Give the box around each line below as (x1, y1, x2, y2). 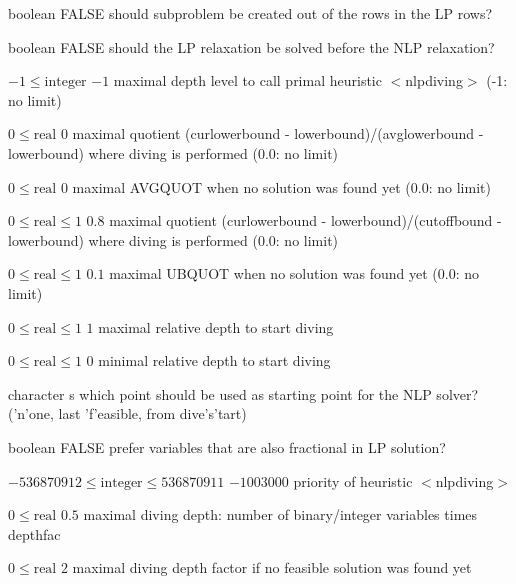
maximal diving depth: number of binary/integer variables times (83, 504, 478, 525)
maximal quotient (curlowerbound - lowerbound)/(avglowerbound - (72, 123, 484, 144)
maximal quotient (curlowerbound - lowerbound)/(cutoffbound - (109, 210, 502, 231)
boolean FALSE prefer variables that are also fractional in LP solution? (8, 436, 446, 457)
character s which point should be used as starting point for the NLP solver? (8, 383, 479, 404)
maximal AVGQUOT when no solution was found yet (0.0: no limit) (72, 176, 491, 197)
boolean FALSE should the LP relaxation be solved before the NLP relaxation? (8, 36, 495, 57)
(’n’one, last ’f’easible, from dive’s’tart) (8, 403, 247, 424)
